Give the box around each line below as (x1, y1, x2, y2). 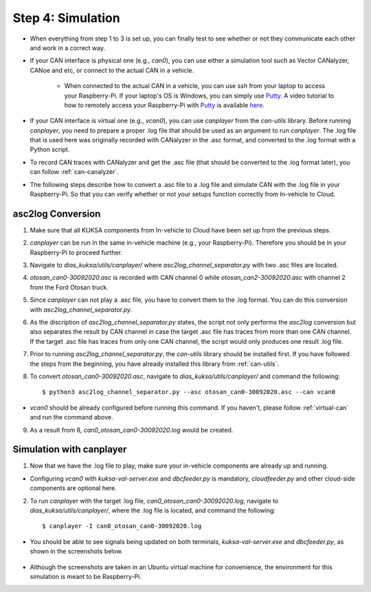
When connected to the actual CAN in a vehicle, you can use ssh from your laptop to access (64, 82, 326, 90)
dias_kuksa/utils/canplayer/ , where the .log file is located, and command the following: (30, 506, 276, 515)
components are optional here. (30, 484, 117, 492)
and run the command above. (30, 413, 113, 421)
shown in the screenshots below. (30, 547, 123, 556)
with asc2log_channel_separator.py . (30, 305, 133, 314)
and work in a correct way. (30, 43, 106, 52)
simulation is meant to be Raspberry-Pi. (30, 572, 142, 580)
